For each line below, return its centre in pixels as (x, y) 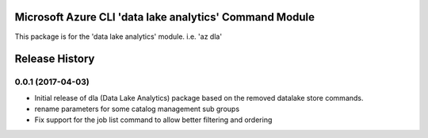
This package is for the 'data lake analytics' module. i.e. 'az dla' (118, 36)
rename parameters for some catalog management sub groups (137, 109)
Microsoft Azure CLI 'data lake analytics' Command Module (165, 17)
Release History (55, 59)
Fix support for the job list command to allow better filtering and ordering (153, 120)
